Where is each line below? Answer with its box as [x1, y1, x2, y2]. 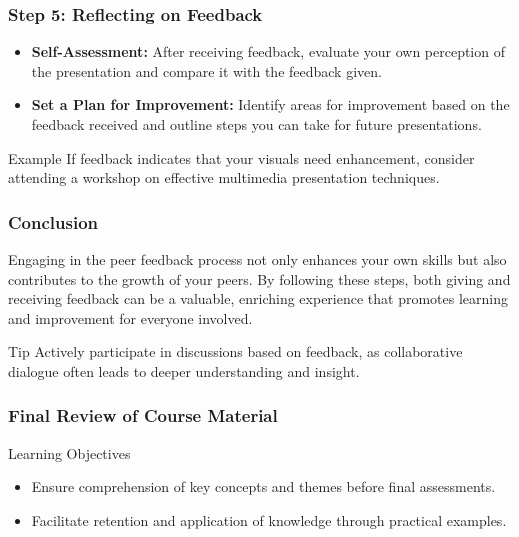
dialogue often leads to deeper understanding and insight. [8, 360, 360, 381]
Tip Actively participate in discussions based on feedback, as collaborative [8, 341, 463, 362]
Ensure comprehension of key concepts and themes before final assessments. [31, 476, 496, 497]
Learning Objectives [8, 442, 131, 463]
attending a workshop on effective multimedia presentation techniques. [8, 167, 440, 188]
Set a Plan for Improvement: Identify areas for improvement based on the [31, 94, 510, 115]
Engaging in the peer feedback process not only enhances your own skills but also [8, 249, 507, 269]
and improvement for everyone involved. [8, 307, 253, 328]
